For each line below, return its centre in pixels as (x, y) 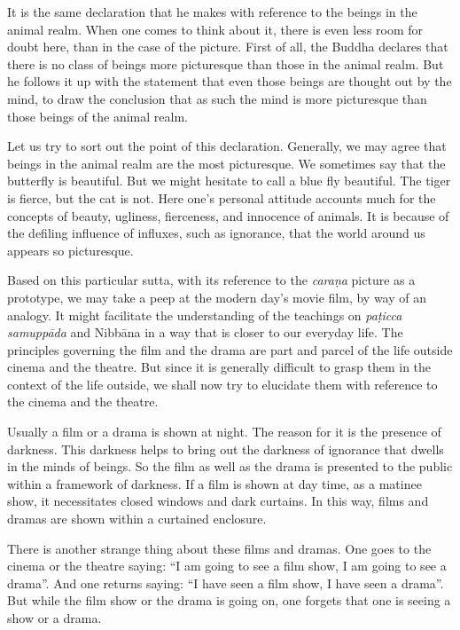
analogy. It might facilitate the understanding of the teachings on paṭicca (205, 315)
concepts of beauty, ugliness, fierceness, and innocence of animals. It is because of (228, 215)
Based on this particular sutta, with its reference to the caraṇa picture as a (211, 280)
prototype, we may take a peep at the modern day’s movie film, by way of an (217, 297)
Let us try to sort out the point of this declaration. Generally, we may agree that (227, 146)
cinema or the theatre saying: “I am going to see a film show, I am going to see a (227, 566)
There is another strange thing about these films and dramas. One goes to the (219, 548)
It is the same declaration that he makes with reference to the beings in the (212, 12)
